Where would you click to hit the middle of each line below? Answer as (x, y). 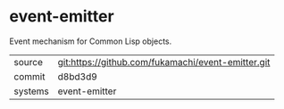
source (28, 62)
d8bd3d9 (78, 76)
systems (31, 91)
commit (29, 76)
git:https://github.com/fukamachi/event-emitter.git (164, 62)
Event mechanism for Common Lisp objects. (91, 41)
